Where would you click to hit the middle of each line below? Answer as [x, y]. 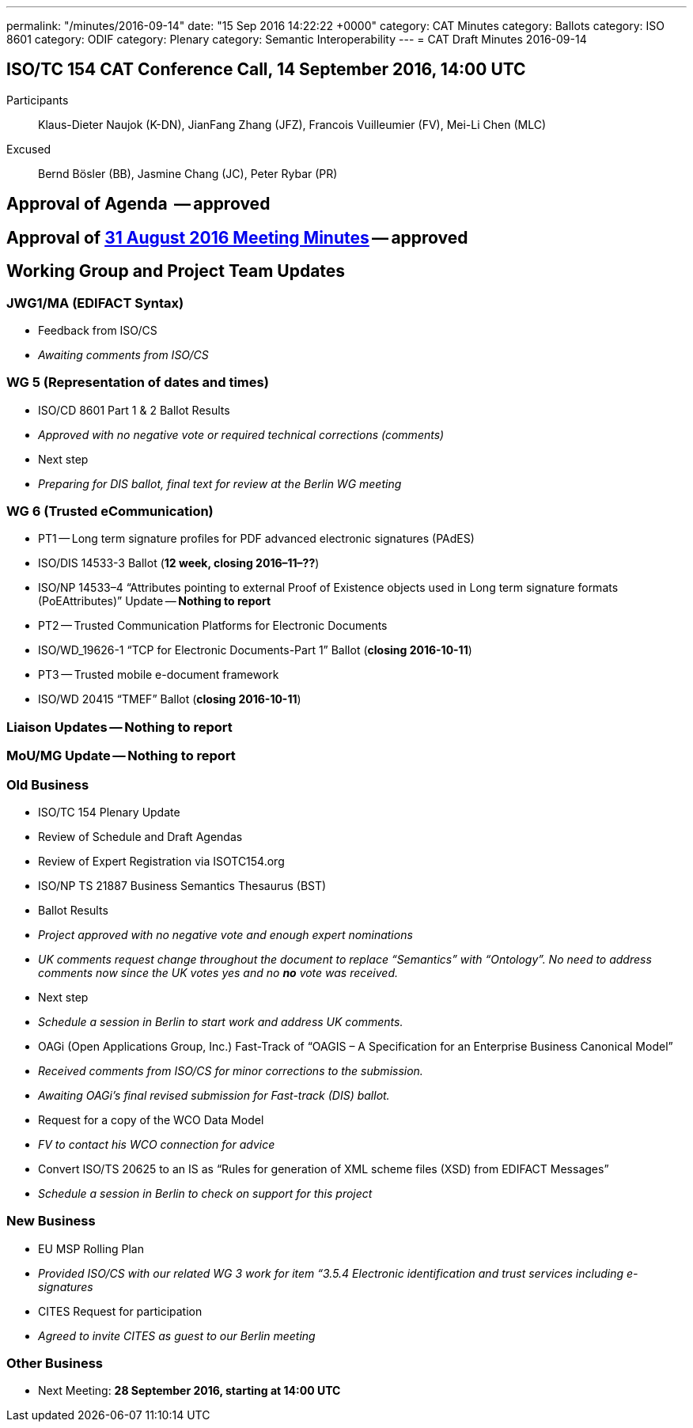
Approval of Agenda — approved [138, 204]
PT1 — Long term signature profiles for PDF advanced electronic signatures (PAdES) [256, 539]
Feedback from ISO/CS [98, 330]
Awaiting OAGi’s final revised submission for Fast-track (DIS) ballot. [214, 1095]
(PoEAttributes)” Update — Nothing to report [155, 601]
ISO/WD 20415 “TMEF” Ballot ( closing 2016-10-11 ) [170, 699]
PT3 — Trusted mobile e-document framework [159, 675]
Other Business [55, 1364]
